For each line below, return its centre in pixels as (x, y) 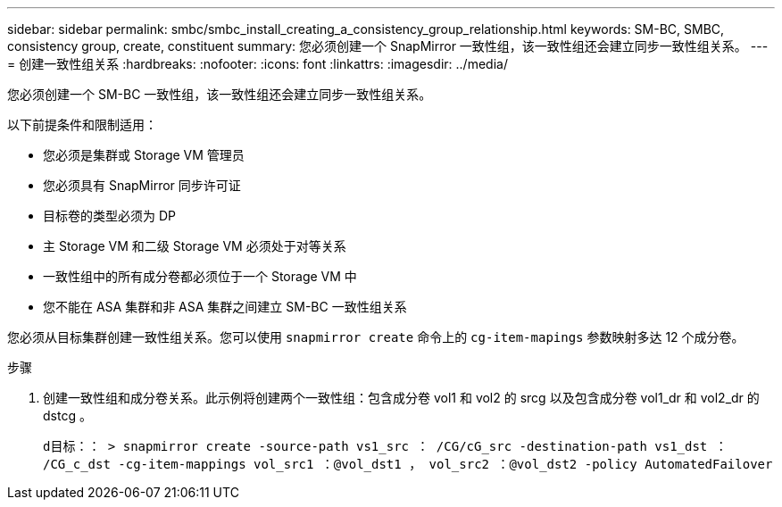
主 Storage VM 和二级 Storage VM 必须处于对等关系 (195, 246)
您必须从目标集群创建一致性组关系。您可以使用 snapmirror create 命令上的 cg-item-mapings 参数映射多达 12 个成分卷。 (376, 337)
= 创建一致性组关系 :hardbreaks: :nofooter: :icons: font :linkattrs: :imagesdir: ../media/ (258, 64)
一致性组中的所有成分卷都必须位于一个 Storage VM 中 (200, 276)
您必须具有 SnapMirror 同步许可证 (142, 185)
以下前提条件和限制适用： (82, 125)
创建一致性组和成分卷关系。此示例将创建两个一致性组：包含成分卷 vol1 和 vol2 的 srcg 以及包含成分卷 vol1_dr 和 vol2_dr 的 (401, 398)
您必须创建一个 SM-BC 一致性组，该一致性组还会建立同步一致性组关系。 (220, 94)
